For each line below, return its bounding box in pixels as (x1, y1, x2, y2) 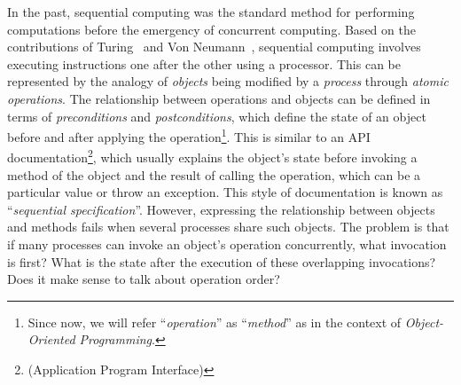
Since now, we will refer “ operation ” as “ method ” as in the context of (27, 312, 402, 331)
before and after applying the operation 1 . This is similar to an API (7, 125, 371, 145)
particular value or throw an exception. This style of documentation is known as (7, 183, 443, 201)
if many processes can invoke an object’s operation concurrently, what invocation (7, 235, 447, 254)
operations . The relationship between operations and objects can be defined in (7, 89, 431, 107)
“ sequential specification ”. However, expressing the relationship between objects (7, 200, 435, 218)
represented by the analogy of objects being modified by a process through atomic (7, 72, 449, 90)
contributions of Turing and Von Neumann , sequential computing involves (7, 37, 421, 56)
